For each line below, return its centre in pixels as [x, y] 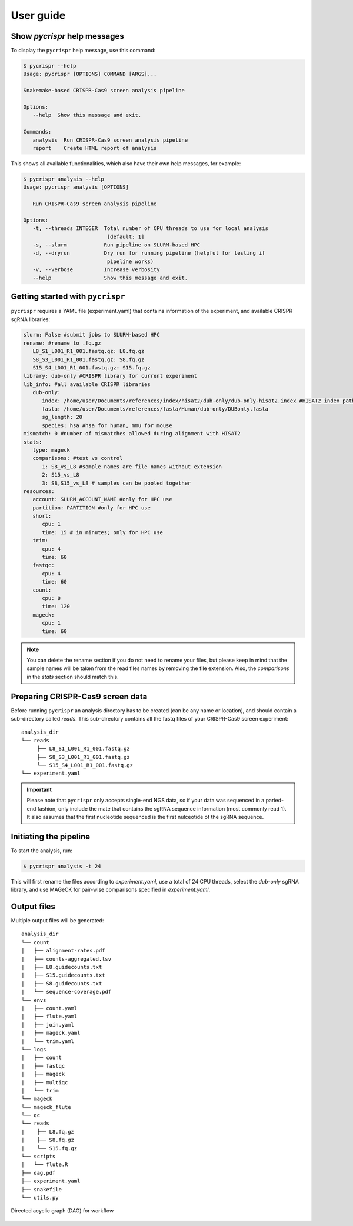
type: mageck [51, 450]
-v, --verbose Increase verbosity [96, 270]
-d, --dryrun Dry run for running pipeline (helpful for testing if [149, 253]
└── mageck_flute [46, 1107]
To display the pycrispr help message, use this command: [83, 51]
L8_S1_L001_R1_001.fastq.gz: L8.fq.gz [89, 351]
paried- [275, 801]
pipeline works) [130, 261]
